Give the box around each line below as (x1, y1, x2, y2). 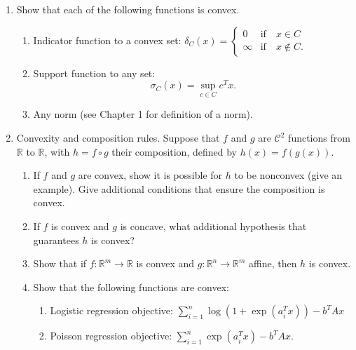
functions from (288, 130, 350, 145)
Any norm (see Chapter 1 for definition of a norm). (33, 107, 253, 121)
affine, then (248, 256, 297, 271)
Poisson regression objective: (50, 328, 172, 343)
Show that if (33, 256, 87, 271)
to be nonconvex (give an (234, 168, 343, 182)
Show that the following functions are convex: (33, 279, 229, 294)
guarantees (33, 232, 79, 247)
